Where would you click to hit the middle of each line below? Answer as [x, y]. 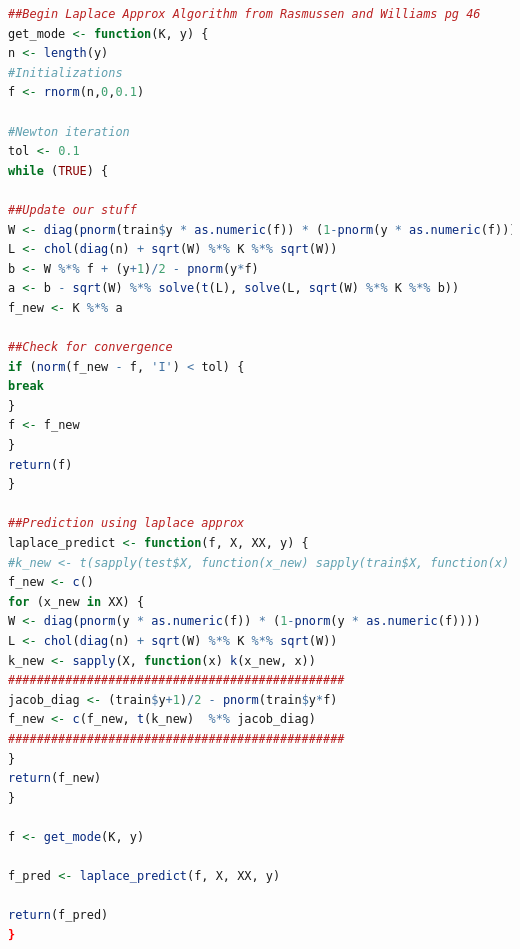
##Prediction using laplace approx [126, 523]
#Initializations [65, 72]
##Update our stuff [72, 209]
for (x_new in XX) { [76, 601]
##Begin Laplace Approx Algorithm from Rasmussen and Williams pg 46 [244, 14]
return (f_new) [55, 778]
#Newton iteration [69, 131]
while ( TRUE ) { [58, 170]
